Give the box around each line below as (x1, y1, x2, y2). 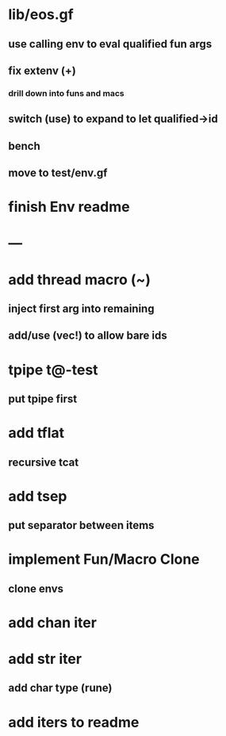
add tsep (8, 487, 67, 505)
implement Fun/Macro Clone (8, 550, 200, 569)
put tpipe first (8, 392, 78, 405)
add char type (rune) (8, 681, 113, 695)
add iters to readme (8, 713, 140, 731)
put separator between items (8, 519, 155, 532)
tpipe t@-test (8, 361, 98, 378)
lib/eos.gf (8, 6, 74, 24)
